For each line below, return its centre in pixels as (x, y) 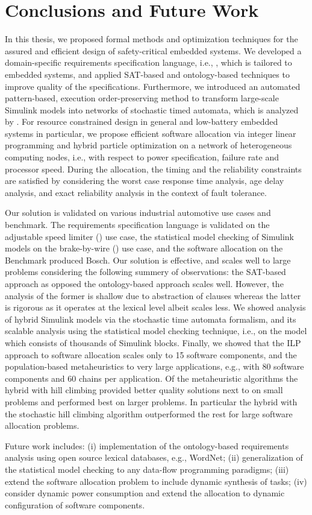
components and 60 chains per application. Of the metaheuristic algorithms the (151, 378)
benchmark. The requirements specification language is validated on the (137, 225)
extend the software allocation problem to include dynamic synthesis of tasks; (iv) (156, 481)
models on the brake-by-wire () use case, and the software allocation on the (144, 248)
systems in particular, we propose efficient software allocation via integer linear (151, 133)
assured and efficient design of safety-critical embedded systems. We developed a (153, 50)
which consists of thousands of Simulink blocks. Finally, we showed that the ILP (153, 342)
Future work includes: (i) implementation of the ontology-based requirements (147, 445)
